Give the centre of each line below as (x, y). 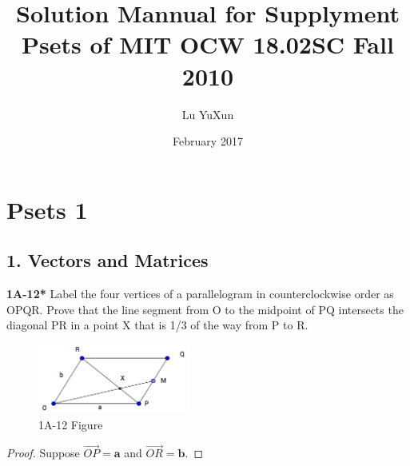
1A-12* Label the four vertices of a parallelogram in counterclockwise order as (200, 294)
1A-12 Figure (71, 424)
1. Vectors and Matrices (107, 260)
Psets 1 (47, 209)
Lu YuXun (208, 114)
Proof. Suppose (43, 453)
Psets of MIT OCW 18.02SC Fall (208, 44)
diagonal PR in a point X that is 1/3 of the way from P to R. (157, 325)
